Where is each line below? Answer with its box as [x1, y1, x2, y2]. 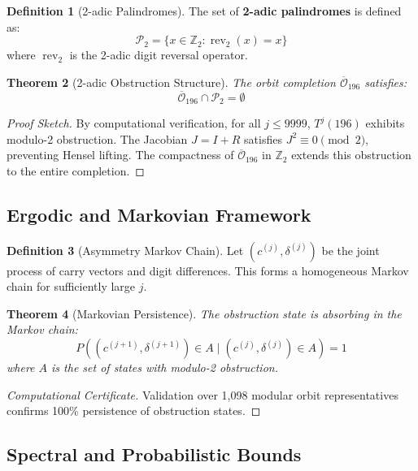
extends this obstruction [291, 146, 411, 163]
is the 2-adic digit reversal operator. [69, 46, 248, 63]
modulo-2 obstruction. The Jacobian [7, 130, 188, 147]
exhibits [365, 115, 405, 132]
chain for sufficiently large [7, 278, 136, 295]
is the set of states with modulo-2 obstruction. [51, 359, 278, 375]
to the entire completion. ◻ [7, 162, 145, 179]
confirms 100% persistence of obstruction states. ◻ [7, 402, 261, 419]
